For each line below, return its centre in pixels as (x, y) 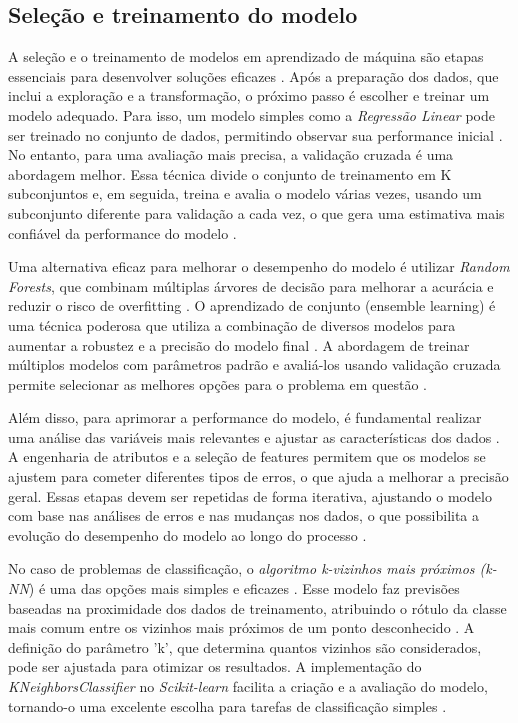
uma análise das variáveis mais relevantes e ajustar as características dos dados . (254, 436)
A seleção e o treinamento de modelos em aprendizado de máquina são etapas (246, 56)
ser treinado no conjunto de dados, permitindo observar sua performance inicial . (255, 134)
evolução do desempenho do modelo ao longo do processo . (187, 534)
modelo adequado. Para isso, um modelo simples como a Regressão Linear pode (251, 114)
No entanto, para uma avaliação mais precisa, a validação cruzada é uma (231, 154)
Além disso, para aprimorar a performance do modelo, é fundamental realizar (245, 417)
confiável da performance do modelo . (122, 232)
